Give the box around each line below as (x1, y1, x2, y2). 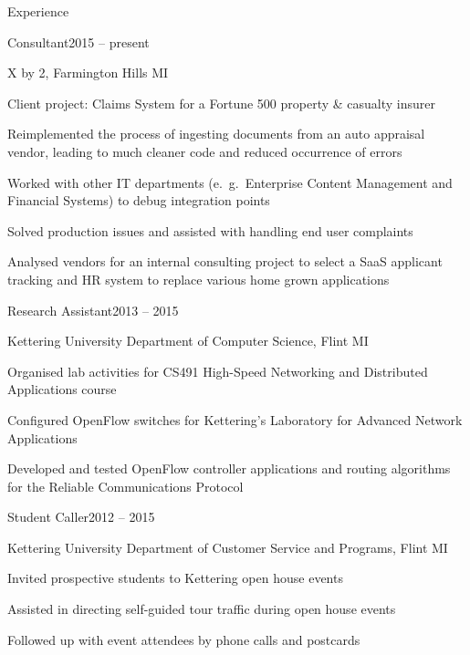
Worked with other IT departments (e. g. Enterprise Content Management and (7, 172, 453, 192)
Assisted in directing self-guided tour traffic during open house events (7, 599, 396, 619)
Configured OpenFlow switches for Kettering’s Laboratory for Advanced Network (7, 410, 463, 429)
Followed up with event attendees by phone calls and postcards (7, 629, 360, 649)
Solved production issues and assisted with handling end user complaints (7, 221, 413, 240)
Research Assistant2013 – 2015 (7, 300, 179, 319)
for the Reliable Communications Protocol (7, 476, 244, 495)
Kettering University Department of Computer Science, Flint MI (7, 331, 369, 350)
